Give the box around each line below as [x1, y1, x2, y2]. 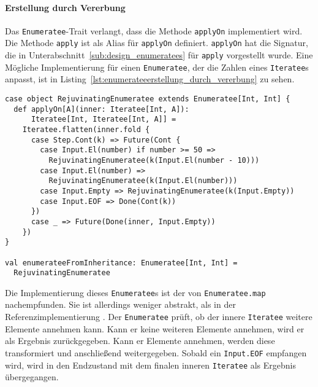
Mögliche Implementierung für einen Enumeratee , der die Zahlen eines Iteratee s [5, 60, 309, 73]
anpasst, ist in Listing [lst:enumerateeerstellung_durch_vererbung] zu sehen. [5, 72, 295, 85]
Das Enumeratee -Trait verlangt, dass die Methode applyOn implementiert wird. [5, 24, 303, 37]
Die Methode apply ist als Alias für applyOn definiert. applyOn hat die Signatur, [5, 36, 308, 49]
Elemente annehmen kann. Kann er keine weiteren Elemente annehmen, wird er [5, 322, 305, 335]
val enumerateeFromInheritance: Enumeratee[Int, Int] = [5, 258, 238, 267]
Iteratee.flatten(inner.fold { [22, 125, 150, 134]
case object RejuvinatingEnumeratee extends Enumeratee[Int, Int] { [5, 95, 290, 104]
